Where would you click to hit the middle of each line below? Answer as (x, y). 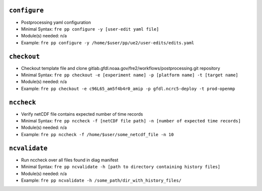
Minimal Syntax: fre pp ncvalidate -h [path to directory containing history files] (121, 167)
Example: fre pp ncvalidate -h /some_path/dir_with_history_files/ (101, 180)
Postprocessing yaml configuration (56, 22)
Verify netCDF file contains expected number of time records (82, 114)
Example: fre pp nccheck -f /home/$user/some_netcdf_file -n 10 (98, 134)
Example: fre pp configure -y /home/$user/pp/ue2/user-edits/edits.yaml (108, 43)
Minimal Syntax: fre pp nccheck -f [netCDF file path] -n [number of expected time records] (131, 121)
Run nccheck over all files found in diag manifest (70, 160)
